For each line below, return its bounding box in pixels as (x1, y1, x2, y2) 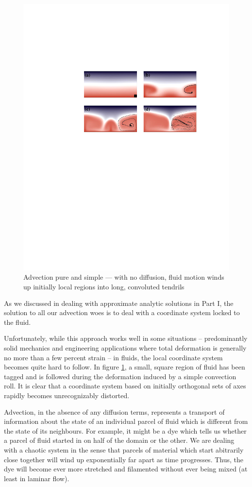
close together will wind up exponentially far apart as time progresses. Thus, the (4, 454, 243, 464)
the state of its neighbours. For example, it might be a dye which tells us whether (4, 425, 247, 436)
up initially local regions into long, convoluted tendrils (23, 282, 185, 292)
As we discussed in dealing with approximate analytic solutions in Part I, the (4, 298, 234, 308)
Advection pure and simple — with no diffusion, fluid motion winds (23, 272, 224, 282)
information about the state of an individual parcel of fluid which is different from (4, 416, 248, 426)
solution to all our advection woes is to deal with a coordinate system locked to (4, 307, 240, 318)
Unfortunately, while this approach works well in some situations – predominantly (4, 333, 248, 343)
